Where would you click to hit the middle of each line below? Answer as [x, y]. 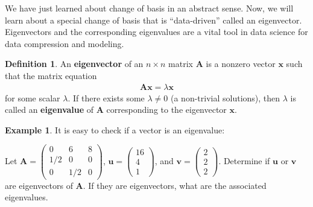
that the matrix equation [51, 75]
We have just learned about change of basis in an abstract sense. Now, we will [149, 8]
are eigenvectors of [39, 185]
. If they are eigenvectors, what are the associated [175, 185]
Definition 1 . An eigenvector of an [74, 64]
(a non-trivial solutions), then [225, 97]
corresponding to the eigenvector [166, 110]
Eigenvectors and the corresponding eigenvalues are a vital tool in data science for [156, 32]
